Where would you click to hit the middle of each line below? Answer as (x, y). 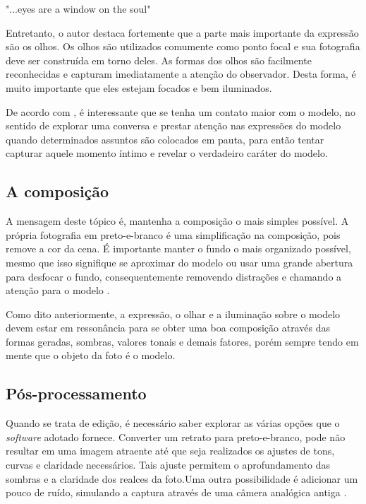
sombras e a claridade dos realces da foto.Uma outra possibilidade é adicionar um (182, 478)
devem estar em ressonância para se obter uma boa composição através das (168, 328)
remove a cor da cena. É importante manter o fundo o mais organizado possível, (178, 248)
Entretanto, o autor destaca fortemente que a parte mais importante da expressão (182, 32)
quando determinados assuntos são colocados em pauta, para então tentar (165, 139)
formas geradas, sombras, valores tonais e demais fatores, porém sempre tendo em (182, 341)
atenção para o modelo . (58, 290)
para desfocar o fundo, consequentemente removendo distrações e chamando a (174, 276)
